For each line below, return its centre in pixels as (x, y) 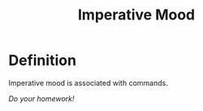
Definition (43, 60)
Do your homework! (41, 98)
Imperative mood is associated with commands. (88, 83)
